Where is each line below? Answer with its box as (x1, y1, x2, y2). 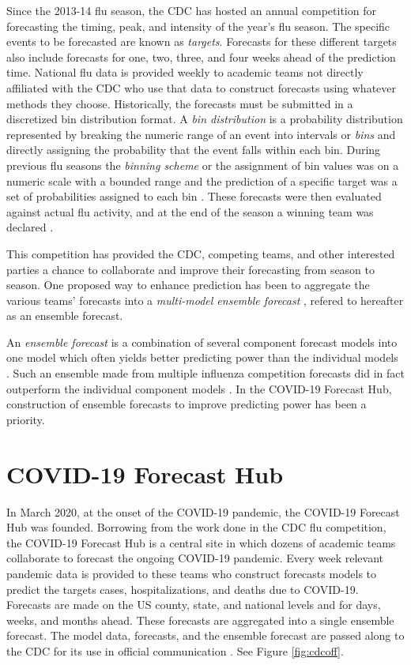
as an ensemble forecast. (6, 307, 123, 324)
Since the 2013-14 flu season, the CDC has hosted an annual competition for (6, 2, 376, 18)
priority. (6, 411, 45, 427)
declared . (6, 219, 54, 235)
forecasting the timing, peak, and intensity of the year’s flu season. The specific (6, 17, 390, 34)
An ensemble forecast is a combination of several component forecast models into (6, 333, 398, 350)
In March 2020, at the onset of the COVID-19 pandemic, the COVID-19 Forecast (6, 503, 400, 520)
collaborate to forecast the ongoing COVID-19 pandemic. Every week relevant (6, 550, 383, 566)
